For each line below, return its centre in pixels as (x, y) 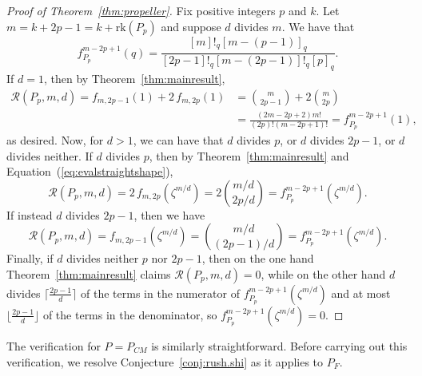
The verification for (54, 345)
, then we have (169, 214)
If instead (30, 214)
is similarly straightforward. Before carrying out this (279, 345)
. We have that (318, 26)
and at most (361, 293)
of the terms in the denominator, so (130, 314)
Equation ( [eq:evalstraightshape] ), (90, 171)
